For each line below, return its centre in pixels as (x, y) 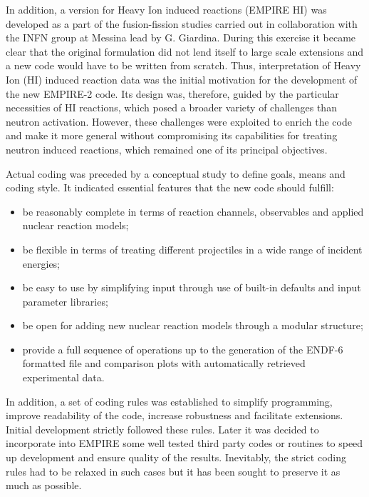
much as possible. (44, 485)
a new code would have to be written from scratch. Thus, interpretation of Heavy (183, 65)
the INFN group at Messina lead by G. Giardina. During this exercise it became (181, 37)
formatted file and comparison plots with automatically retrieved (164, 363)
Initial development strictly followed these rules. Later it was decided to (162, 429)
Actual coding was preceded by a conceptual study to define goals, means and (176, 173)
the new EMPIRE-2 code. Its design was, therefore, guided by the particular (172, 93)
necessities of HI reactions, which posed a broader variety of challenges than (171, 107)
